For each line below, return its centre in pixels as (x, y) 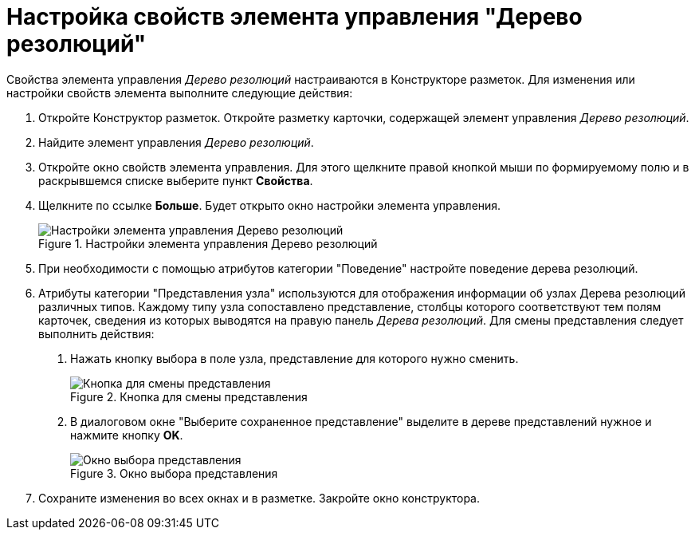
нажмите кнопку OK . (127, 435)
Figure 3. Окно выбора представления (174, 473)
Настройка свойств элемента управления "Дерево (294, 17)
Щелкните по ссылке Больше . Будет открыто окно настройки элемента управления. (270, 205)
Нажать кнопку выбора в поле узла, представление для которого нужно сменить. (294, 358)
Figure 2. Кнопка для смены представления (189, 396)
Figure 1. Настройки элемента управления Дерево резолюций (208, 243)
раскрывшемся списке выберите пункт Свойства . (176, 180)
